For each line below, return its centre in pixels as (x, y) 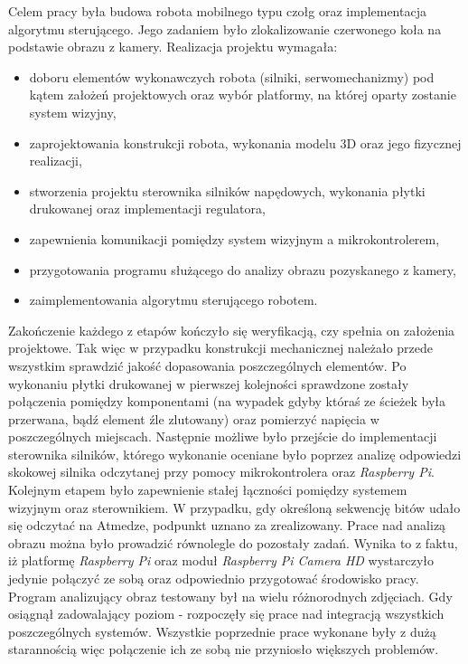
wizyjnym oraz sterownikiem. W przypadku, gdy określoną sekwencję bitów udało (234, 507)
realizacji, (56, 161)
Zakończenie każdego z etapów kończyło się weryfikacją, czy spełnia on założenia (232, 330)
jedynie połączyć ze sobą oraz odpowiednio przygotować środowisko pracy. (214, 579)
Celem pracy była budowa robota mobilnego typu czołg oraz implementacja (217, 11)
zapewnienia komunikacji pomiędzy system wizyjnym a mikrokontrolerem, (234, 238)
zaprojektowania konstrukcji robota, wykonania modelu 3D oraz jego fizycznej (245, 142)
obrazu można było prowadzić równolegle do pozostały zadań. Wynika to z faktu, (233, 542)
